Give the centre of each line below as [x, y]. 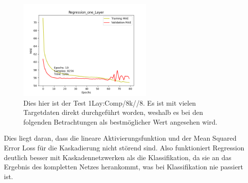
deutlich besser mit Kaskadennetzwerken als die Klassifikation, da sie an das [118, 157]
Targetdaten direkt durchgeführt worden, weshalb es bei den [113, 112]
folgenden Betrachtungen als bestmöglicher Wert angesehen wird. [120, 121]
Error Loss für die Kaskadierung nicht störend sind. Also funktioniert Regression [124, 147]
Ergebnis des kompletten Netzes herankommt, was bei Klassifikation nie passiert [124, 167]
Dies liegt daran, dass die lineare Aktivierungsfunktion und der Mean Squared [120, 138]
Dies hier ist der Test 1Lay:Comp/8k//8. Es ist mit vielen [110, 102]
